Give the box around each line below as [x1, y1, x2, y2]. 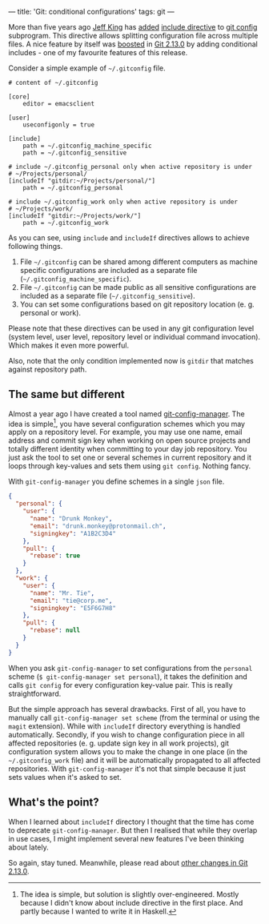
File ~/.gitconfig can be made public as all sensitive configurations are [19, 283, 256, 291]
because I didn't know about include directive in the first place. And [19, 898, 243, 907]
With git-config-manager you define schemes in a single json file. [8, 476, 225, 487]
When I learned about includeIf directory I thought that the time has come [8, 817, 255, 826]
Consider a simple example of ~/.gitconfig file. [8, 63, 166, 73]
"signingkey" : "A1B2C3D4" [29, 529, 116, 537]
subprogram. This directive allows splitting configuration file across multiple [8, 31, 259, 40]
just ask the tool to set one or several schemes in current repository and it [8, 452, 252, 463]
